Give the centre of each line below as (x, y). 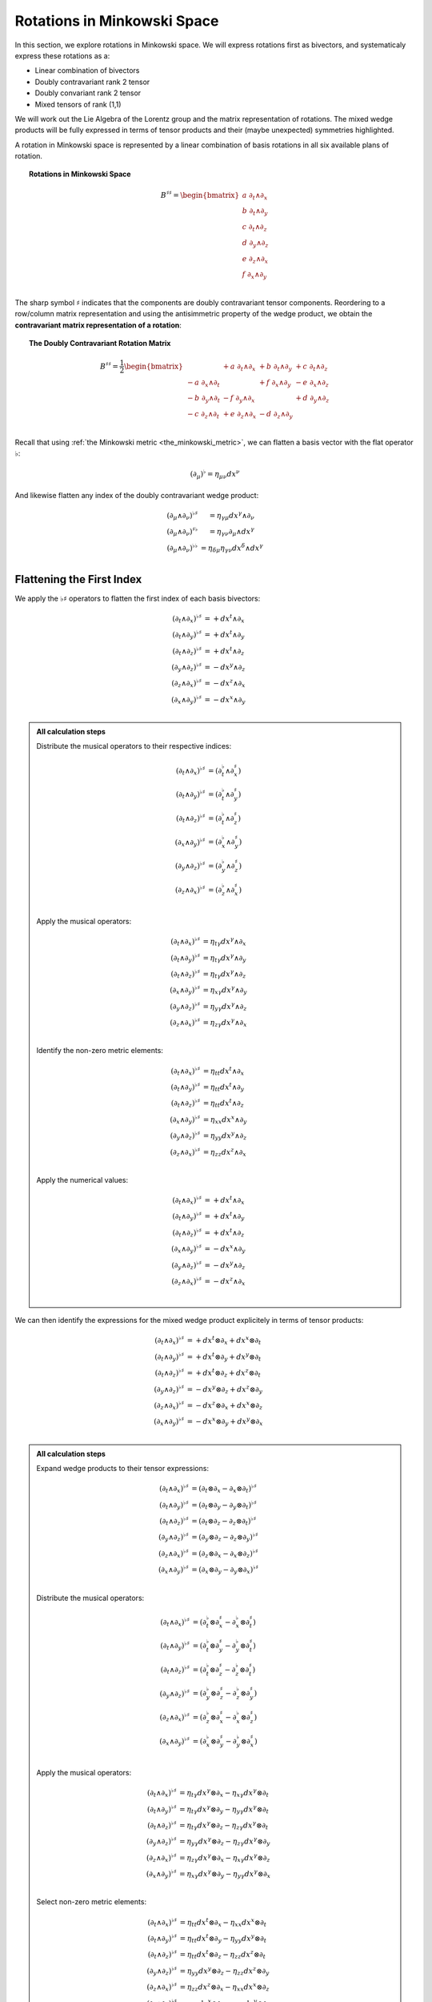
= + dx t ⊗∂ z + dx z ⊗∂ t (224, 1373)
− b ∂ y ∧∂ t (204, 399)
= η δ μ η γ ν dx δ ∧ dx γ (232, 548)
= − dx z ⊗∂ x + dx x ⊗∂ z (225, 1406)
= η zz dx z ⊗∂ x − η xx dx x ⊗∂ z (224, 1987)
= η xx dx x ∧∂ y (225, 1120)
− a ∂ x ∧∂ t (203, 383)
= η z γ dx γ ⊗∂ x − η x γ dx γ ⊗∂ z (225, 1858)
